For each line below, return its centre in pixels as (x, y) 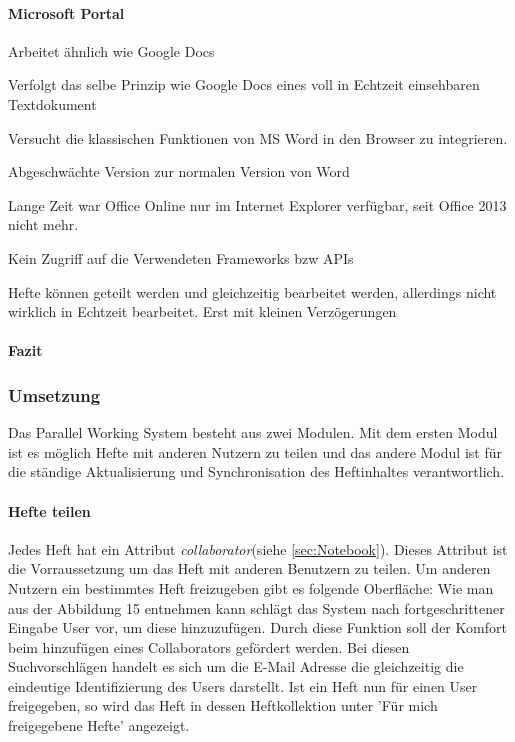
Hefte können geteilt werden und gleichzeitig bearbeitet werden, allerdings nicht (252, 291)
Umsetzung (54, 394)
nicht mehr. (43, 224)
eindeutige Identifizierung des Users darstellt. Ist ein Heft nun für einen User (243, 685)
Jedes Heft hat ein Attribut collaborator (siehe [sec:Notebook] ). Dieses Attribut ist (258, 548)
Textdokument (52, 103)
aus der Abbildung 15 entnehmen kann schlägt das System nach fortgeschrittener (256, 607)
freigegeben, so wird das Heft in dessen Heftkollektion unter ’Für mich (223, 705)
